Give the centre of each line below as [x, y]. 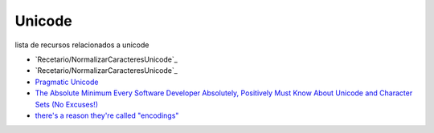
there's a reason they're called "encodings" [107, 115]
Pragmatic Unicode [67, 82]
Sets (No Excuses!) [66, 104]
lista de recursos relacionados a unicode [82, 45]
